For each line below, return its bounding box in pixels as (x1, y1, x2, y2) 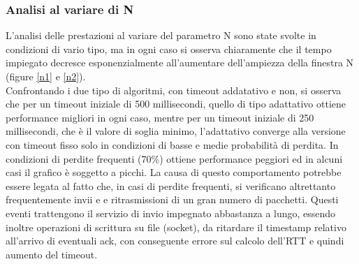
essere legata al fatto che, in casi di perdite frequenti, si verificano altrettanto (6, 178, 336, 193)
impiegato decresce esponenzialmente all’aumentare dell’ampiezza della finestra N (6, 55, 354, 70)
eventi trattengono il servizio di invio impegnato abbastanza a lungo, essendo (6, 205, 336, 220)
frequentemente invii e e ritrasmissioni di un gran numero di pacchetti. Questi (6, 192, 339, 207)
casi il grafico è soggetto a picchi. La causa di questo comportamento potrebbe (6, 165, 342, 179)
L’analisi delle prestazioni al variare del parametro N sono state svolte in (6, 28, 316, 43)
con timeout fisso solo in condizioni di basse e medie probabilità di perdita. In (6, 137, 339, 152)
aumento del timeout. (6, 247, 98, 261)
